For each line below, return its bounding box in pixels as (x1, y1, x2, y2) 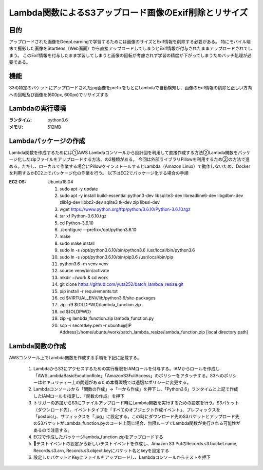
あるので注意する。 (33, 427, 72, 433)
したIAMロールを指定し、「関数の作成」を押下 (33, 393, 125, 399)
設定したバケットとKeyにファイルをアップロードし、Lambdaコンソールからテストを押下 (33, 454, 211, 460)
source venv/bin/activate (59, 268, 110, 274)
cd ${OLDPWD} (59, 309, 91, 314)
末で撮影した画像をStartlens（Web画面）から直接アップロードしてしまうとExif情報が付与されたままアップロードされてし (9, 45, 252, 51)
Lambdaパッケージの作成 (9, 137, 85, 145)
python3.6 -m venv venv (59, 261, 109, 267)
